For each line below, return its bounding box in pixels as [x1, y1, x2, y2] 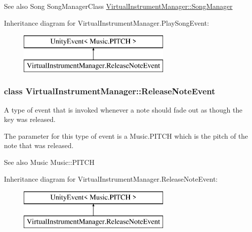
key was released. [4, 114, 56, 124]
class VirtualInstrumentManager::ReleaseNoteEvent [4, 85, 215, 97]
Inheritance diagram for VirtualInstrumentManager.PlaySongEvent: [4, 17, 209, 28]
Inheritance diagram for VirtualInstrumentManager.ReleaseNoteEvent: [4, 173, 218, 184]
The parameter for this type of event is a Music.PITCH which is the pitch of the [4, 130, 248, 141]
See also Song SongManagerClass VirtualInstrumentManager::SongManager [4, 1, 233, 11]
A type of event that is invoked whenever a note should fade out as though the [4, 104, 243, 115]
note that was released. [4, 140, 74, 151]
